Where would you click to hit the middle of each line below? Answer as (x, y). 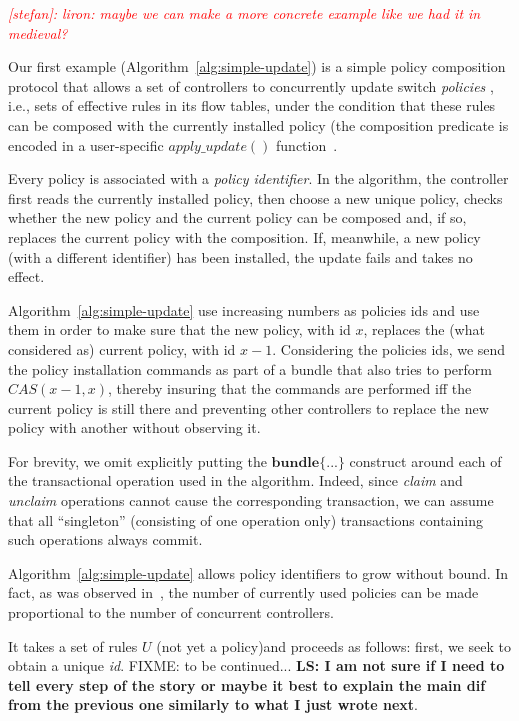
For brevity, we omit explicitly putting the (137, 460)
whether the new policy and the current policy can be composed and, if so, (237, 217)
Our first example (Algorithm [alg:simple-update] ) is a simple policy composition (257, 66)
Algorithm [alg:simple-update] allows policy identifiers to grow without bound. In (258, 572)
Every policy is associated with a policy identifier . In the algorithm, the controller (258, 178)
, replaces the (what (424, 329)
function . (307, 144)
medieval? (38, 32)
